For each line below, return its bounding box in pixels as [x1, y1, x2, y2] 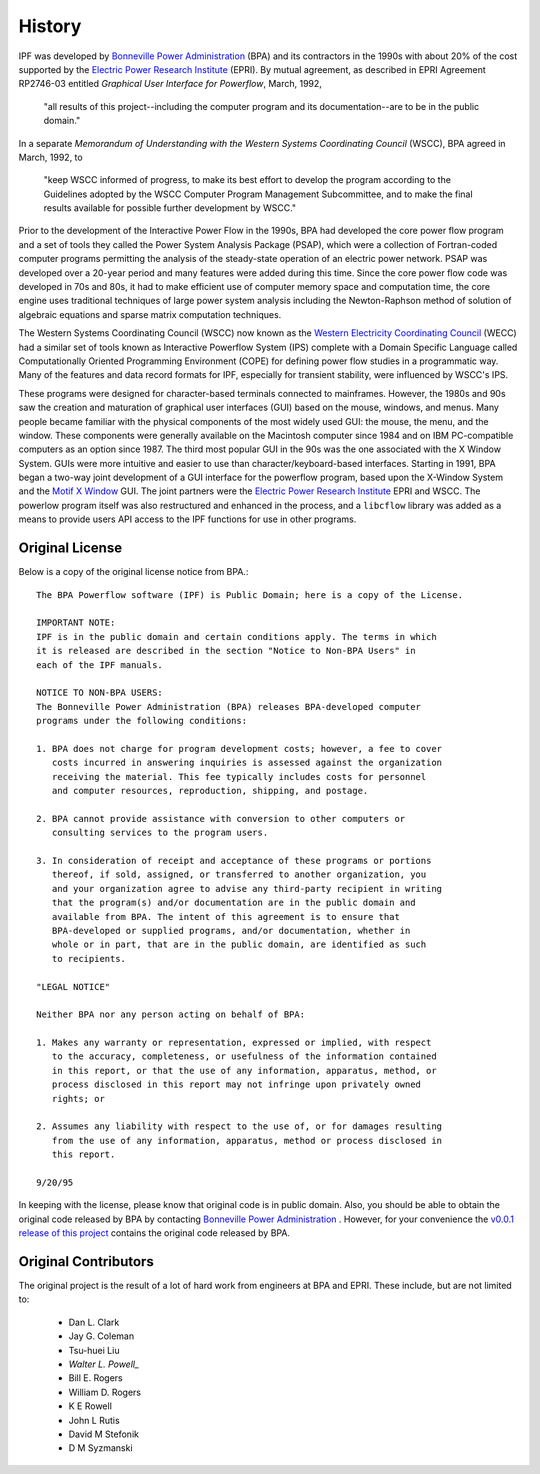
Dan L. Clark [68, 1316, 120, 1328]
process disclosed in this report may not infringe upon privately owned [51, 1079, 422, 1090]
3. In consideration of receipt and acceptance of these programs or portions [36, 855, 432, 866]
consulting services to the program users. [51, 827, 269, 839]
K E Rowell [68, 1400, 112, 1412]
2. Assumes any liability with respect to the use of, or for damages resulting [36, 1121, 443, 1132]
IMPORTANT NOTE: [36, 617, 116, 629]
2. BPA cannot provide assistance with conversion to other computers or [36, 813, 406, 824]
